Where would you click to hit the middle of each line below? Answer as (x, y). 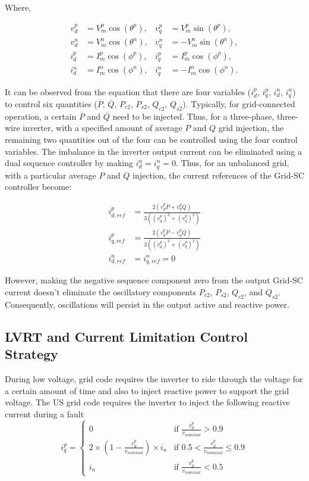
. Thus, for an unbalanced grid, (233, 163)
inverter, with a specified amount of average (103, 128)
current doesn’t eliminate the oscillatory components (100, 291)
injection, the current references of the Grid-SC (218, 175)
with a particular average (51, 175)
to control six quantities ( (51, 103)
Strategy (31, 354)
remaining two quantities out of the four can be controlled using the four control (151, 139)
